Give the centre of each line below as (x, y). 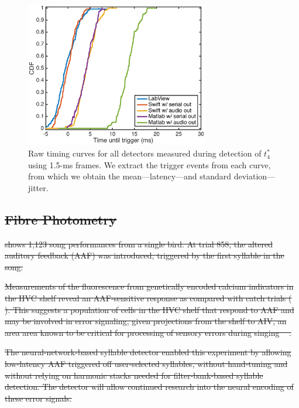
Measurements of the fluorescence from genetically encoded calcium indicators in (149, 286)
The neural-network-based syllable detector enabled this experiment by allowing (148, 352)
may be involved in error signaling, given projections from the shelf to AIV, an (146, 321)
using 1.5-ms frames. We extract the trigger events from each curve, (149, 164)
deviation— (255, 176)
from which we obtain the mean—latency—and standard (130, 176)
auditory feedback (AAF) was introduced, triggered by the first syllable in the (145, 255)
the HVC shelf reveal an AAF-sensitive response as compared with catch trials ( (148, 298)
